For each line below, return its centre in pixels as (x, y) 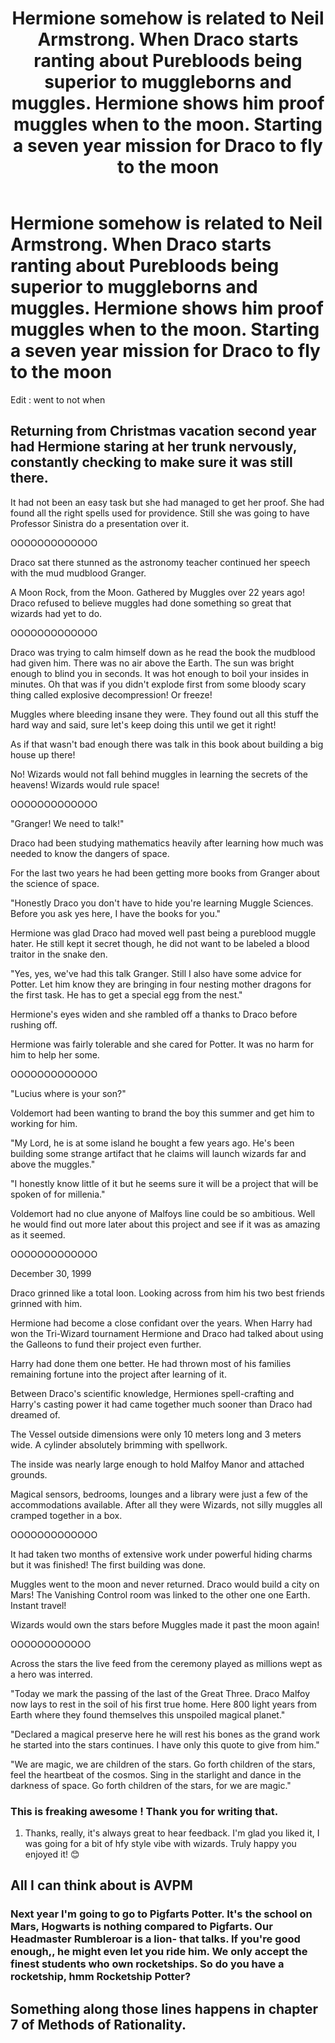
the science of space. (55, 883)
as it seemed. (38, 1234)
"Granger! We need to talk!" (67, 823)
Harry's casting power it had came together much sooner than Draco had (161, 1404)
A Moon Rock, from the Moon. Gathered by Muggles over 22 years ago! (157, 592)
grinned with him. (46, 1303)
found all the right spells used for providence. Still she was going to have (160, 513)
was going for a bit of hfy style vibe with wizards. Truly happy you (160, 1844)
